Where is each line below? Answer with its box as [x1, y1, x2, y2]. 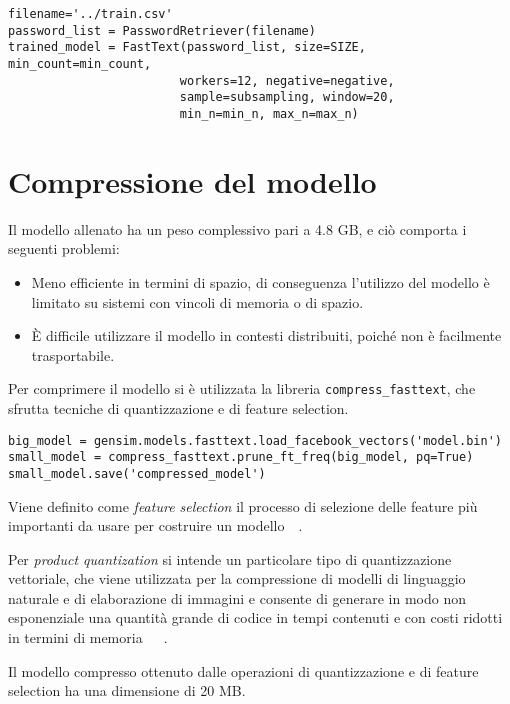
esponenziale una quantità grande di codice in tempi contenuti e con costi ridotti [8, 607, 503, 628]
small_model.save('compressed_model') [8, 466, 266, 481]
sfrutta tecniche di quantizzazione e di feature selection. [8, 397, 349, 418]
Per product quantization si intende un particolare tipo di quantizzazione [8, 548, 452, 569]
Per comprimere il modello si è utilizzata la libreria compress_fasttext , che [8, 378, 476, 399]
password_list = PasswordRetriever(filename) [8, 23, 316, 38]
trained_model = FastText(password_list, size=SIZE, [8, 40, 366, 55]
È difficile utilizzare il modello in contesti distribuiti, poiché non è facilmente [31, 325, 502, 346]
